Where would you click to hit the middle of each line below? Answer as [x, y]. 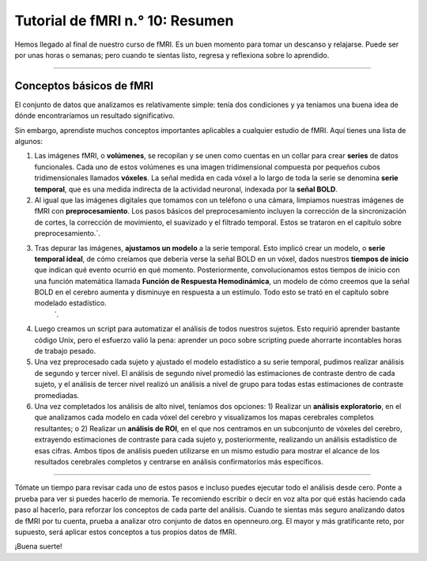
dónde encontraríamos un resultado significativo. [95, 116]
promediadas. [57, 395]
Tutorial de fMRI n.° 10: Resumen [124, 21]
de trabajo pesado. [65, 351]
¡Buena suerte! [38, 547]
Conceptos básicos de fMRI [84, 86]
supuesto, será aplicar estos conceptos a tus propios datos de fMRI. [126, 532]
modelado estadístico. [70, 303]
